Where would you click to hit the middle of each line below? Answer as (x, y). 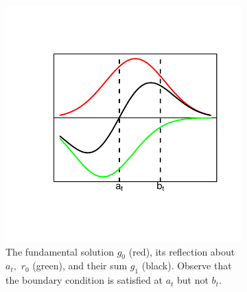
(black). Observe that (187, 266)
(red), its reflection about (182, 251)
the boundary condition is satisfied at (84, 280)
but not (193, 280)
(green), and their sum (80, 266)
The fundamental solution (60, 251)
